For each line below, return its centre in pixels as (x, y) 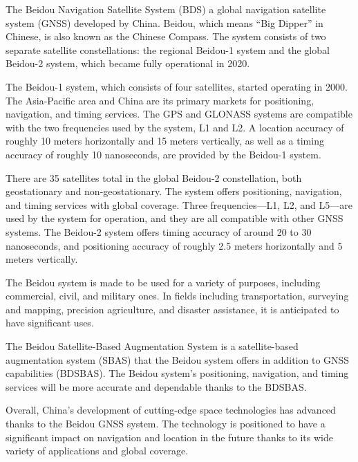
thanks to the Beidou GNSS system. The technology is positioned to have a (166, 424)
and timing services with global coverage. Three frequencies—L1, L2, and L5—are (179, 204)
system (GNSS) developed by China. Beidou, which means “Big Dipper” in (164, 22)
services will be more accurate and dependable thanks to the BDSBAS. (156, 386)
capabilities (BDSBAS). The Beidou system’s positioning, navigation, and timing (177, 373)
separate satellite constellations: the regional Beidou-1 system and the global (168, 49)
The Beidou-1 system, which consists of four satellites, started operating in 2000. (177, 86)
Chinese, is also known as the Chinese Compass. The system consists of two (166, 36)
